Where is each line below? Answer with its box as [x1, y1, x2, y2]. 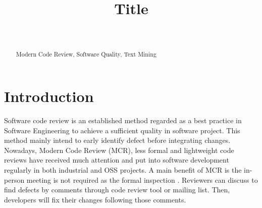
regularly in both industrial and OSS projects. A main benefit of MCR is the [4, 165, 242, 175]
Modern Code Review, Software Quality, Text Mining [16, 49, 156, 58]
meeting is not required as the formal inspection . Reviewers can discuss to [26, 174, 258, 185]
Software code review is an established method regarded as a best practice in [4, 115, 242, 126]
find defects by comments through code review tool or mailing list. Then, [4, 184, 230, 195]
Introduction [4, 86, 94, 107]
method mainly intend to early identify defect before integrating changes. [4, 135, 231, 145]
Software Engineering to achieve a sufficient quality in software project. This [4, 125, 240, 135]
